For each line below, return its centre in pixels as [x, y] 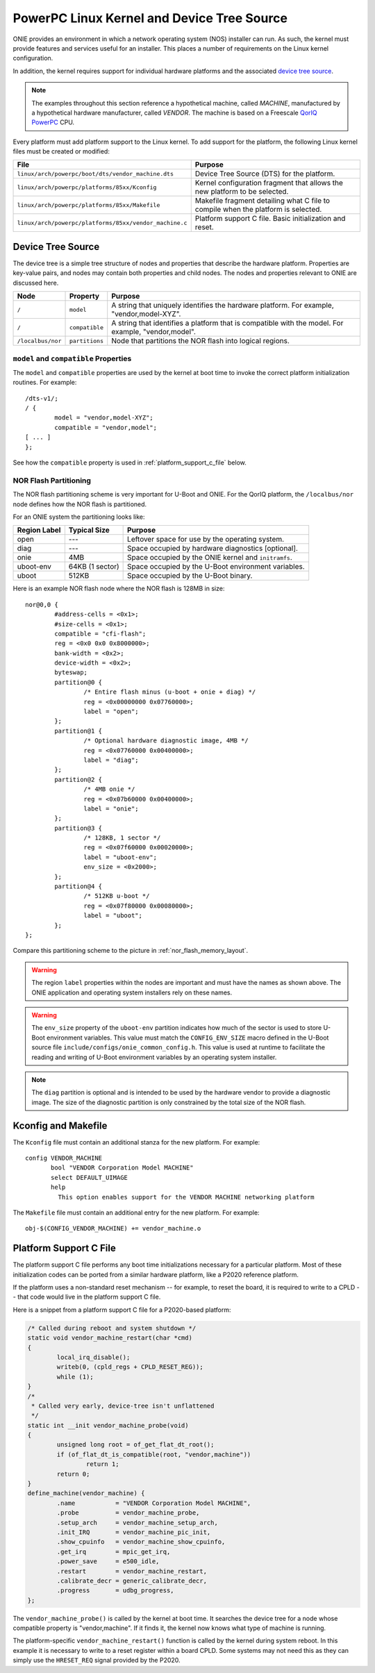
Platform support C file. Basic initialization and [270, 219]
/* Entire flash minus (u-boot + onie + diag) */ [170, 692]
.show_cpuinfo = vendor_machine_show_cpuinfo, [141, 1542]
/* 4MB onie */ [109, 789]
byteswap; [71, 673]
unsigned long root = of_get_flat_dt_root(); [135, 1445]
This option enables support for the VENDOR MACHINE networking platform [186, 1197]
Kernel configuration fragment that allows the [269, 183]
